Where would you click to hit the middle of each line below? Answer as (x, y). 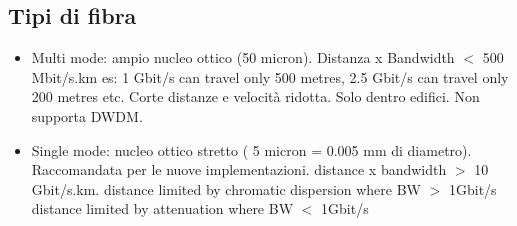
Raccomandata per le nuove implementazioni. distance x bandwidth (239, 169)
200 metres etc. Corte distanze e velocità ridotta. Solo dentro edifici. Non (255, 96)
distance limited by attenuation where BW (162, 208)
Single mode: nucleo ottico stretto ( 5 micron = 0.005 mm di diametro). (251, 149)
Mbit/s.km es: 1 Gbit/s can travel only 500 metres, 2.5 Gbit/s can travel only (270, 76)
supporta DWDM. (87, 115)
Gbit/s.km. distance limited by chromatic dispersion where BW (226, 188)
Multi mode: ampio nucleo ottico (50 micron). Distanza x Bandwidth (243, 57)
